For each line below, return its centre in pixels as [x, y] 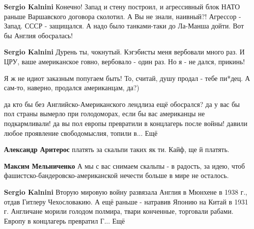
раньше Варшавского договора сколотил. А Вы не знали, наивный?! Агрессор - [123, 16]
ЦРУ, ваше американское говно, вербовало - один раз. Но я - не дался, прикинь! [125, 61]
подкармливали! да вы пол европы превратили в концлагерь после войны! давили [126, 123]
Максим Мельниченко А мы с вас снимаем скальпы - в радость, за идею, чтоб [125, 165]
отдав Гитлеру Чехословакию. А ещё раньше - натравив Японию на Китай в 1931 [126, 201]
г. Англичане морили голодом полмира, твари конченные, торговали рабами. [119, 211]
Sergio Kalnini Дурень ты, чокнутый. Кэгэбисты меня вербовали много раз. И [124, 52]
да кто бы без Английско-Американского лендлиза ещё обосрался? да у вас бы [122, 104]
